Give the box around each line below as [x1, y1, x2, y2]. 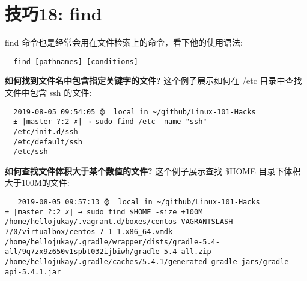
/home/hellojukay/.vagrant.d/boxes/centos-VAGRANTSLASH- [5, 217, 237, 226]
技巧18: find [5, 1, 102, 26]
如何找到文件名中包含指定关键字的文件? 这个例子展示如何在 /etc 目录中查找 [5, 74, 302, 87]
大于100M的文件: [5, 176, 70, 189]
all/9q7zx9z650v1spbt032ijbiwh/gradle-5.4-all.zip [5, 247, 211, 256]
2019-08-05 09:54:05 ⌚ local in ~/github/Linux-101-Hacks [13, 107, 256, 116]
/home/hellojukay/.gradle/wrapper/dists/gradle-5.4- [5, 237, 220, 246]
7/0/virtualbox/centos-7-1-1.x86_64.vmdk [5, 228, 173, 236]
